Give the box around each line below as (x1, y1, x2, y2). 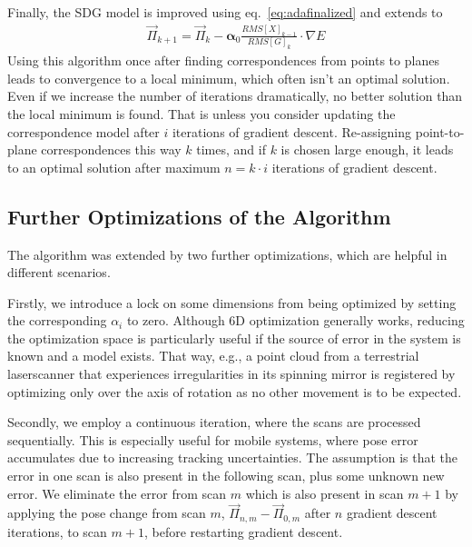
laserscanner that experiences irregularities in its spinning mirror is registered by (7, 364, 456, 383)
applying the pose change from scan (7, 503, 206, 522)
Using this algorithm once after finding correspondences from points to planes (7, 51, 439, 70)
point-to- (415, 122, 465, 141)
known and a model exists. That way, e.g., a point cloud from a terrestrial (7, 346, 419, 365)
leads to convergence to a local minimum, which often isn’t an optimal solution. (7, 68, 450, 87)
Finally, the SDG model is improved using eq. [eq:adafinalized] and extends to (7, 3, 443, 21)
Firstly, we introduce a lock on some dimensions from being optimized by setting (7, 293, 457, 312)
